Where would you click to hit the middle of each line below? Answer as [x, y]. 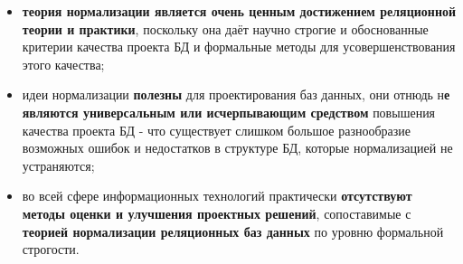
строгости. [51, 249]
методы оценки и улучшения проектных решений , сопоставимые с [217, 213]
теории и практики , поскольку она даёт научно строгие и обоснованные [225, 28]
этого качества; [63, 64]
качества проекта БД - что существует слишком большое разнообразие [217, 130]
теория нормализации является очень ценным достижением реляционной [239, 11]
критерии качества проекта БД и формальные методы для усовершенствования [239, 47]
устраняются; [58, 165]
